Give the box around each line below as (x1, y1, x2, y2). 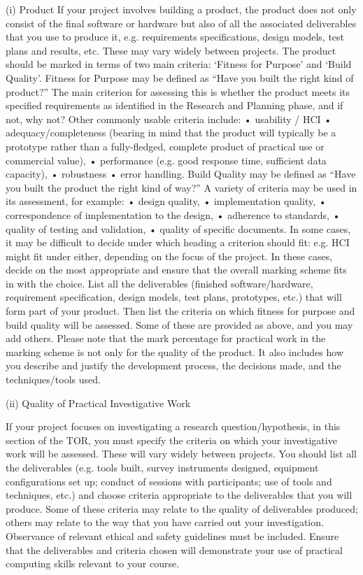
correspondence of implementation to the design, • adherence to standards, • (6, 207, 341, 222)
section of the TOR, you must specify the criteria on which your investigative (6, 432, 337, 447)
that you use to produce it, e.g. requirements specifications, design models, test (6, 29, 345, 44)
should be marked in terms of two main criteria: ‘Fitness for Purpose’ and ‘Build (6, 57, 352, 71)
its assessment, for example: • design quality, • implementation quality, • (6, 194, 327, 208)
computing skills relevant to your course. (6, 556, 180, 571)
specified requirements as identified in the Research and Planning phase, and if (6, 98, 343, 113)
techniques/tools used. (6, 372, 101, 387)
